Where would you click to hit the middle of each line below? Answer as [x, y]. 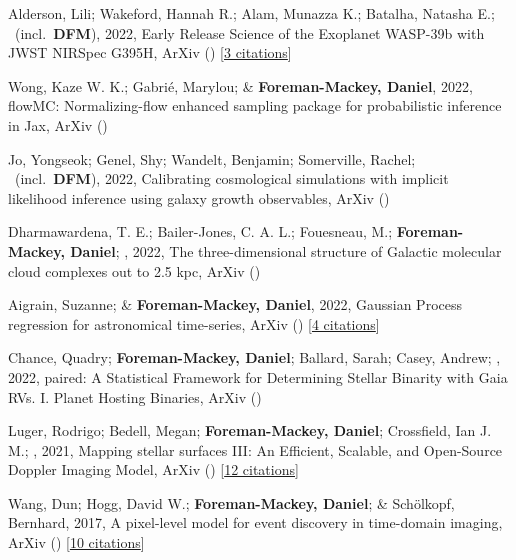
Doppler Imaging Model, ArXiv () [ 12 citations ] [153, 469]
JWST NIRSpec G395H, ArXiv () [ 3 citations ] [150, 52]
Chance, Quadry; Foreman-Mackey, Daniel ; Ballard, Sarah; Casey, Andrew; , [254, 357]
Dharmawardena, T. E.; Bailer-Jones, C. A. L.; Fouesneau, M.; [200, 231]
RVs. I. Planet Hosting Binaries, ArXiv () [135, 396]
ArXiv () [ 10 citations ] [76, 542]
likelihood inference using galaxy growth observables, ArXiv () [199, 197]
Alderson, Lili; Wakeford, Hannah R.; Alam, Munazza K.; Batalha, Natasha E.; [251, 13]
